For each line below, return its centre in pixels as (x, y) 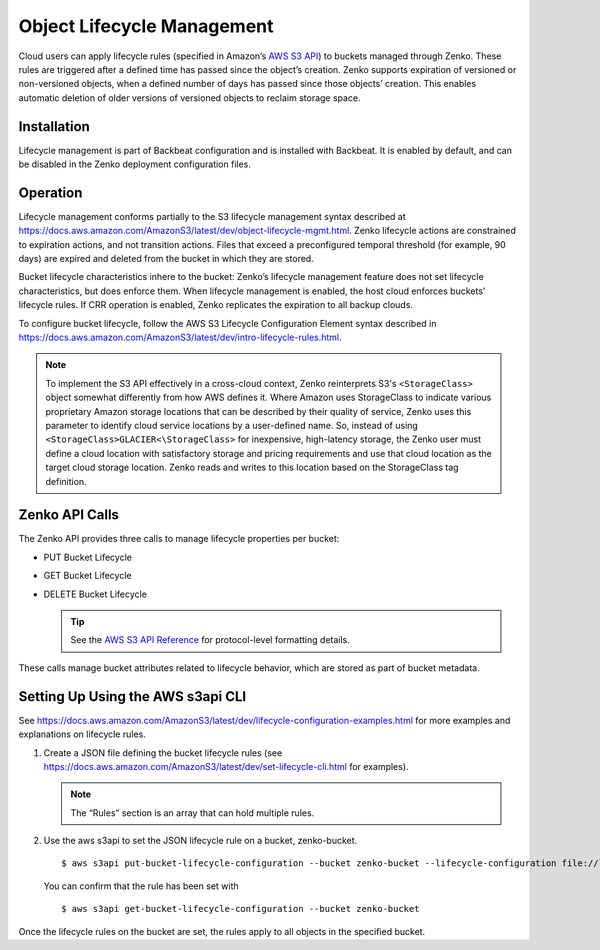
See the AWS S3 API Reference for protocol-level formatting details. (210, 640)
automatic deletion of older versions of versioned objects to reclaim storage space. (189, 97)
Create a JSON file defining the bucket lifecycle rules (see (163, 752)
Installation (54, 126)
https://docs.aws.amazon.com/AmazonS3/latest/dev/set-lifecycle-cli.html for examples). (226, 766)
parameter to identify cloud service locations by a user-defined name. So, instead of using (232, 425)
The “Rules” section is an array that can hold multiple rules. (192, 812)
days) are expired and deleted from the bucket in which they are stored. (166, 259)
